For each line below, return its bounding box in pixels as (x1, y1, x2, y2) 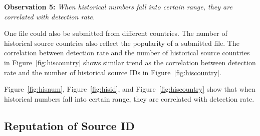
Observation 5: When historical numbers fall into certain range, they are (4, 1, 232, 11)
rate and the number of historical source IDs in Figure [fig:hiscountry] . (4, 67, 221, 77)
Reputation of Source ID (4, 118, 135, 133)
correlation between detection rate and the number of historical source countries (4, 47, 250, 58)
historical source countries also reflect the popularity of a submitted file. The (4, 37, 239, 48)
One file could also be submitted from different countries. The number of (4, 28, 227, 38)
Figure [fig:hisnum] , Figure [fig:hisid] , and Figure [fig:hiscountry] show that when (4, 84, 255, 94)
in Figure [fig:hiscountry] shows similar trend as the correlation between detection (4, 57, 256, 67)
